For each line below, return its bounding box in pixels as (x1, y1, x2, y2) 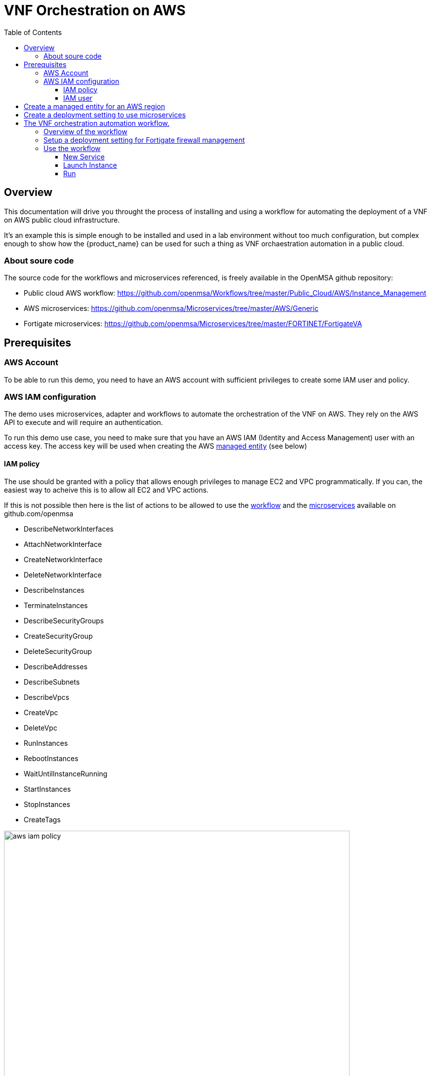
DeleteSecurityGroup (24, 647, 92, 655)
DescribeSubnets (24, 677, 80, 686)
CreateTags (24, 815, 61, 824)
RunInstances (24, 738, 68, 747)
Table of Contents (4, 28, 62, 37)
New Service (63, 152, 105, 161)
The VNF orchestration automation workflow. (24, 118, 169, 127)
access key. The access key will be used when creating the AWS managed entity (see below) (4, 442, 307, 451)
